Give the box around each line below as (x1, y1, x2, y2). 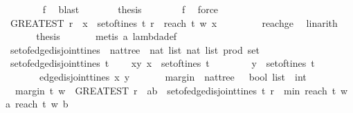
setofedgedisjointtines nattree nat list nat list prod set (10, 42, 260, 56)
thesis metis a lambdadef (36, 29, 177, 43)
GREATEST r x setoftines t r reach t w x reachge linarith (10, 15, 338, 30)
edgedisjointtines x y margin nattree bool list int (39, 69, 307, 83)
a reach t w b (6, 96, 69, 111)
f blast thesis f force (42, 2, 219, 16)
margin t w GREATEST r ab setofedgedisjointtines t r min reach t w (15, 83, 348, 97)
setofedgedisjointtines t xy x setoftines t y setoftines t (10, 56, 315, 70)
